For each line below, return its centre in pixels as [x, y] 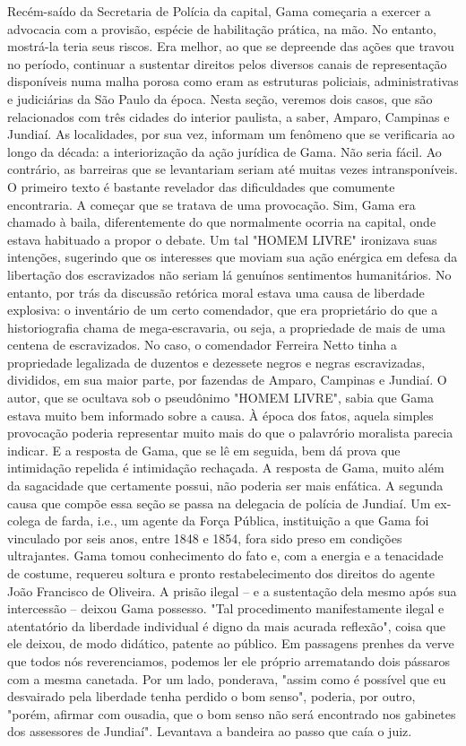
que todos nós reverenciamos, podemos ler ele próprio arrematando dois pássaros [229, 660]
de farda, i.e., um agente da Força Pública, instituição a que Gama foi [237, 520]
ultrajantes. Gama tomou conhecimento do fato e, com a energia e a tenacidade [225, 555]
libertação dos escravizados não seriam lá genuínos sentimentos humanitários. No [229, 274]
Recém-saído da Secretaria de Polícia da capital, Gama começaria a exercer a [219, 11]
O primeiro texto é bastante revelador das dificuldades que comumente [201, 186]
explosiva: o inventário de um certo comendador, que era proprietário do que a [223, 310]
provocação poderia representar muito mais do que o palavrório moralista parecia [230, 433]
